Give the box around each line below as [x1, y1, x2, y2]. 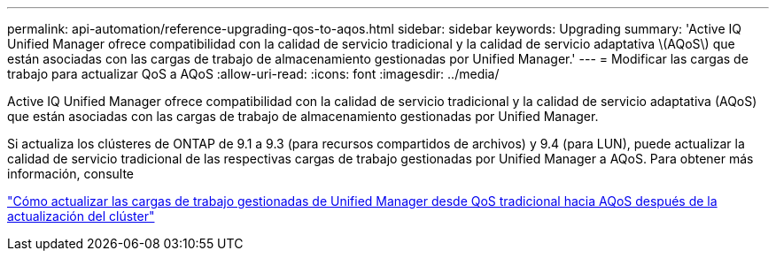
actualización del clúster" [7, 209, 155, 224]
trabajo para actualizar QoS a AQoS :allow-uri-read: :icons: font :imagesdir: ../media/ [7, 66, 500, 81]
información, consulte [7, 166, 135, 181]
